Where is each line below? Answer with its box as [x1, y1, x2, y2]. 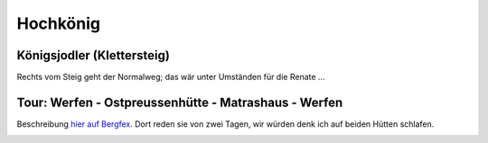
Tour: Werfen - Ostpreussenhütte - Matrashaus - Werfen [16, 94, 343, 110]
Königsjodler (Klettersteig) [16, 48, 171, 63]
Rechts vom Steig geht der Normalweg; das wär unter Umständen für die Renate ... [16, 72, 325, 83]
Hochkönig [16, 13, 101, 33]
